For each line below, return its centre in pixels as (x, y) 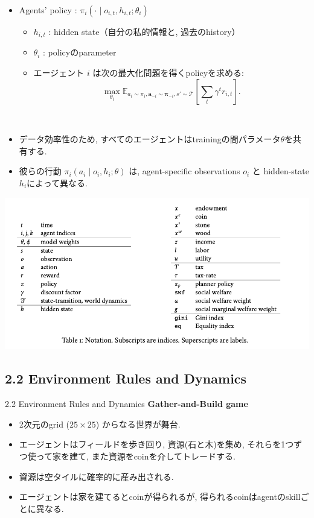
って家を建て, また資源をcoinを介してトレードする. (136, 456)
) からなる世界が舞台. (138, 424)
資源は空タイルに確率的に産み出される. (96, 476)
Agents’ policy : (48, 10)
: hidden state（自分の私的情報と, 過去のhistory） (144, 31)
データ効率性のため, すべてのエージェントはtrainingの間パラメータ (150, 139)
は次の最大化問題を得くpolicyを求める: (168, 73)
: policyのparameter (80, 52)
